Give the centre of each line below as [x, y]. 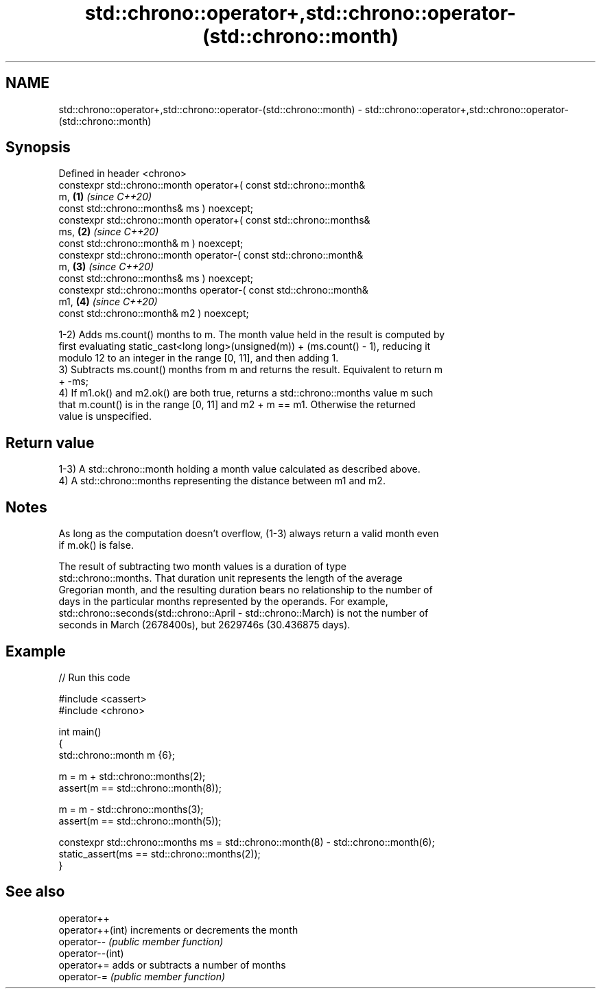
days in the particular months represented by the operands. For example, [223, 602]
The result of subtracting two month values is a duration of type [202, 567]
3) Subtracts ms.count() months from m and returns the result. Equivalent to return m [251, 370]
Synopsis [38, 147]
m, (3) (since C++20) [106, 267]
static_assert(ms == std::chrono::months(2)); [160, 853]
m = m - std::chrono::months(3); [131, 809]
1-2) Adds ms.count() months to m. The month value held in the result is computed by [252, 335]
